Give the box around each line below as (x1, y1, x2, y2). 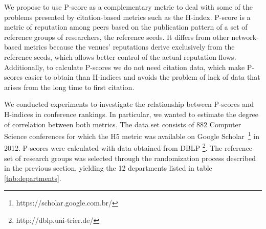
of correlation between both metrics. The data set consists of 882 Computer (4, 119, 241, 129)
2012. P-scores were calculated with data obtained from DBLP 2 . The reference (4, 141, 253, 153)
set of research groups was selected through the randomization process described (4, 152, 256, 163)
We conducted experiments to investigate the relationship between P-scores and (4, 99, 254, 109)
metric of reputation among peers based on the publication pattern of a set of (4, 21, 248, 32)
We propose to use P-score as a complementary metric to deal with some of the (4, 2, 253, 12)
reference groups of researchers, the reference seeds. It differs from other (4, 31, 229, 42)
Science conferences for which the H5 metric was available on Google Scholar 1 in (4, 129, 259, 141)
